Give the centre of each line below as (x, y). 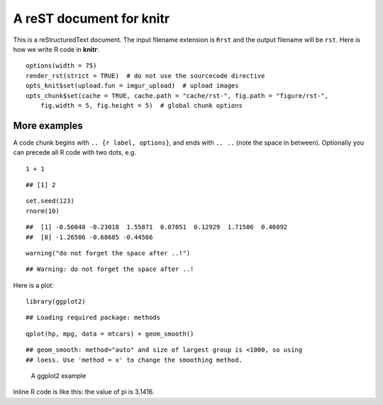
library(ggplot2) (56, 302)
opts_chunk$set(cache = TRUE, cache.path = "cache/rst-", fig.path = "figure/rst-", (177, 95)
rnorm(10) (43, 211)
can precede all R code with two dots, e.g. (74, 152)
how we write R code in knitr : (56, 49)
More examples (48, 125)
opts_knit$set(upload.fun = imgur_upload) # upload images (132, 86)
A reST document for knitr (91, 18)
